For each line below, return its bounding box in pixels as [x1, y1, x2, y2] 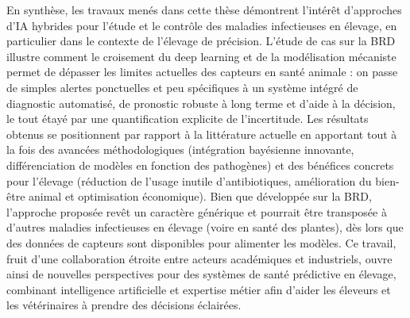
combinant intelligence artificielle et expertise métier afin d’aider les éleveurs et [6, 281, 391, 297]
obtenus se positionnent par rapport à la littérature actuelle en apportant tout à [6, 125, 397, 142]
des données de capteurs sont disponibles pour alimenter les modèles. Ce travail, [6, 234, 396, 251]
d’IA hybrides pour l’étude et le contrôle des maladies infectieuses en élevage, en [6, 17, 397, 33]
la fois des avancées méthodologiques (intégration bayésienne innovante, [6, 141, 354, 158]
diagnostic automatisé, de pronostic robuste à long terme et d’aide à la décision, [6, 94, 396, 111]
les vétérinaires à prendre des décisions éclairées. [6, 297, 242, 313]
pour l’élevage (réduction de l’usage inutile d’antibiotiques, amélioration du [6, 172, 372, 189]
